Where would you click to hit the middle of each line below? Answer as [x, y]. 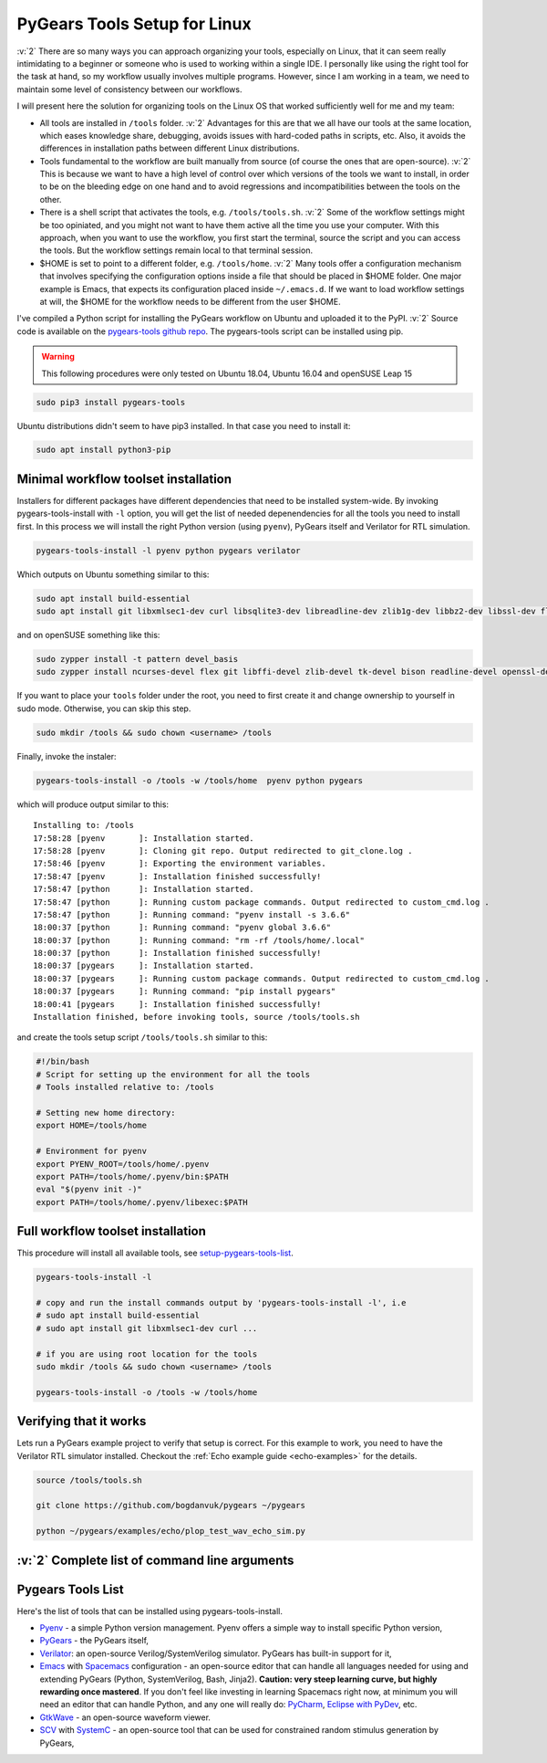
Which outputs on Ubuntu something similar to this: [113, 574]
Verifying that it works [82, 1421]
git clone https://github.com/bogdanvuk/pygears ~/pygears [170, 1506]
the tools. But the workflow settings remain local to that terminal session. [176, 250]
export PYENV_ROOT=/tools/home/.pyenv [123, 1164]
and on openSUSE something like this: [88, 635]
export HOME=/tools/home [92, 1126]
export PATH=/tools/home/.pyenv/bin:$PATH [132, 1176]
